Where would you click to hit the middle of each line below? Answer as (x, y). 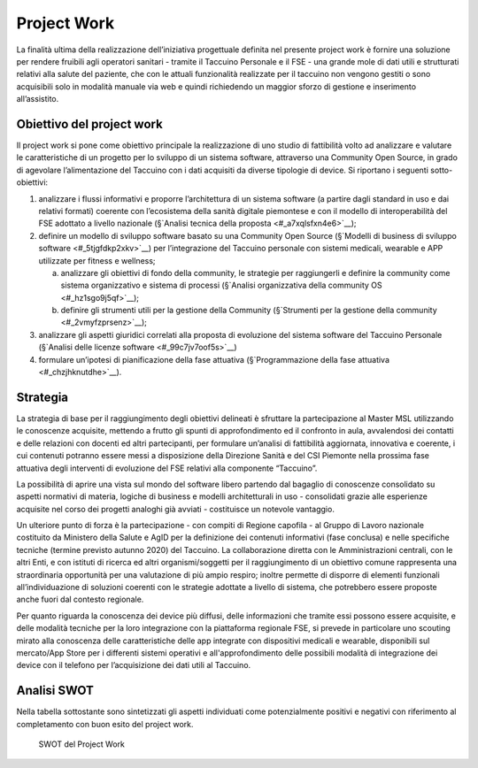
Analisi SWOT (55, 691)
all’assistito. (38, 99)
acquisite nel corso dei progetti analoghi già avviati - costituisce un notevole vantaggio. (176, 509)
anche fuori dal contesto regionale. (80, 599)
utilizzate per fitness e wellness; (97, 260)
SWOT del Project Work (82, 744)
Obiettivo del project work (89, 124)
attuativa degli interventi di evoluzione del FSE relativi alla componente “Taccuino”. (167, 468)
